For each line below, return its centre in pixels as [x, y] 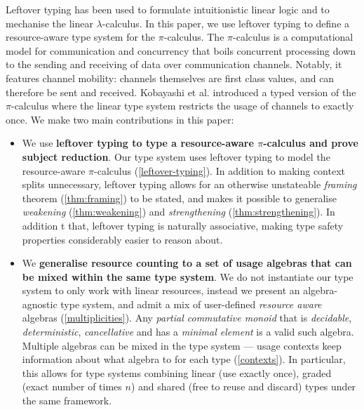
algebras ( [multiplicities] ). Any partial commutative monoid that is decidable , [187, 318]
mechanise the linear [49, 23]
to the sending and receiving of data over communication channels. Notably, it [174, 64]
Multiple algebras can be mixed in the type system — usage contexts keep [182, 345]
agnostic [40, 304]
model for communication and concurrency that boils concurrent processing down [181, 50]
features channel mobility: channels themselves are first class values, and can [170, 78]
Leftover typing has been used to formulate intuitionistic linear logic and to [168, 9]
